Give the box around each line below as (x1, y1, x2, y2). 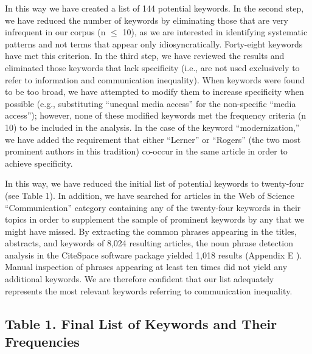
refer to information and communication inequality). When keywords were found (5, 73, 305, 86)
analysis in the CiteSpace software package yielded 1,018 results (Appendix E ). (5, 248, 302, 261)
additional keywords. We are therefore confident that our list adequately (5, 272, 274, 285)
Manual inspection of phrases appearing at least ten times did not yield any (5, 260, 288, 273)
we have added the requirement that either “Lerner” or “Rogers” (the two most (5, 133, 301, 145)
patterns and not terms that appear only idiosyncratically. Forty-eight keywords (5, 37, 303, 50)
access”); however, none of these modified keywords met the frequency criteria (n (5, 109, 307, 122)
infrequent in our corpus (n (5, 26, 106, 38)
